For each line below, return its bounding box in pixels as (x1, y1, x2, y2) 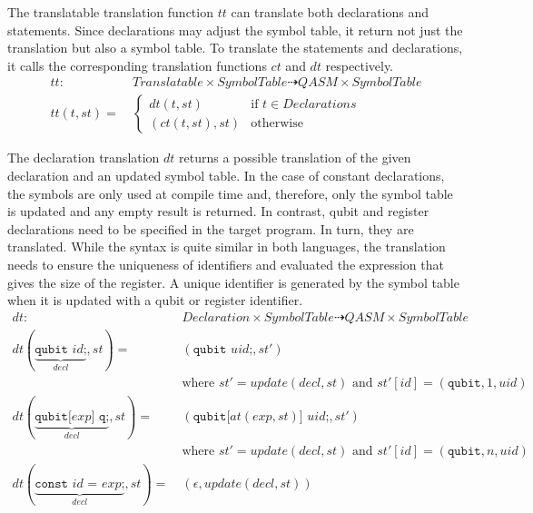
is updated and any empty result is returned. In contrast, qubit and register (7, 202, 429, 221)
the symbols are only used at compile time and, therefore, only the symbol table (7, 183, 453, 202)
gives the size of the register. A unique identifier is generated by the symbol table (7, 272, 459, 291)
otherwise (251, 116, 303, 130)
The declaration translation (7, 148, 160, 167)
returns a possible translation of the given (179, 148, 411, 167)
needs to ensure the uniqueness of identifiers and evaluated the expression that (7, 255, 444, 273)
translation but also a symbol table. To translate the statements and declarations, (7, 38, 463, 57)
